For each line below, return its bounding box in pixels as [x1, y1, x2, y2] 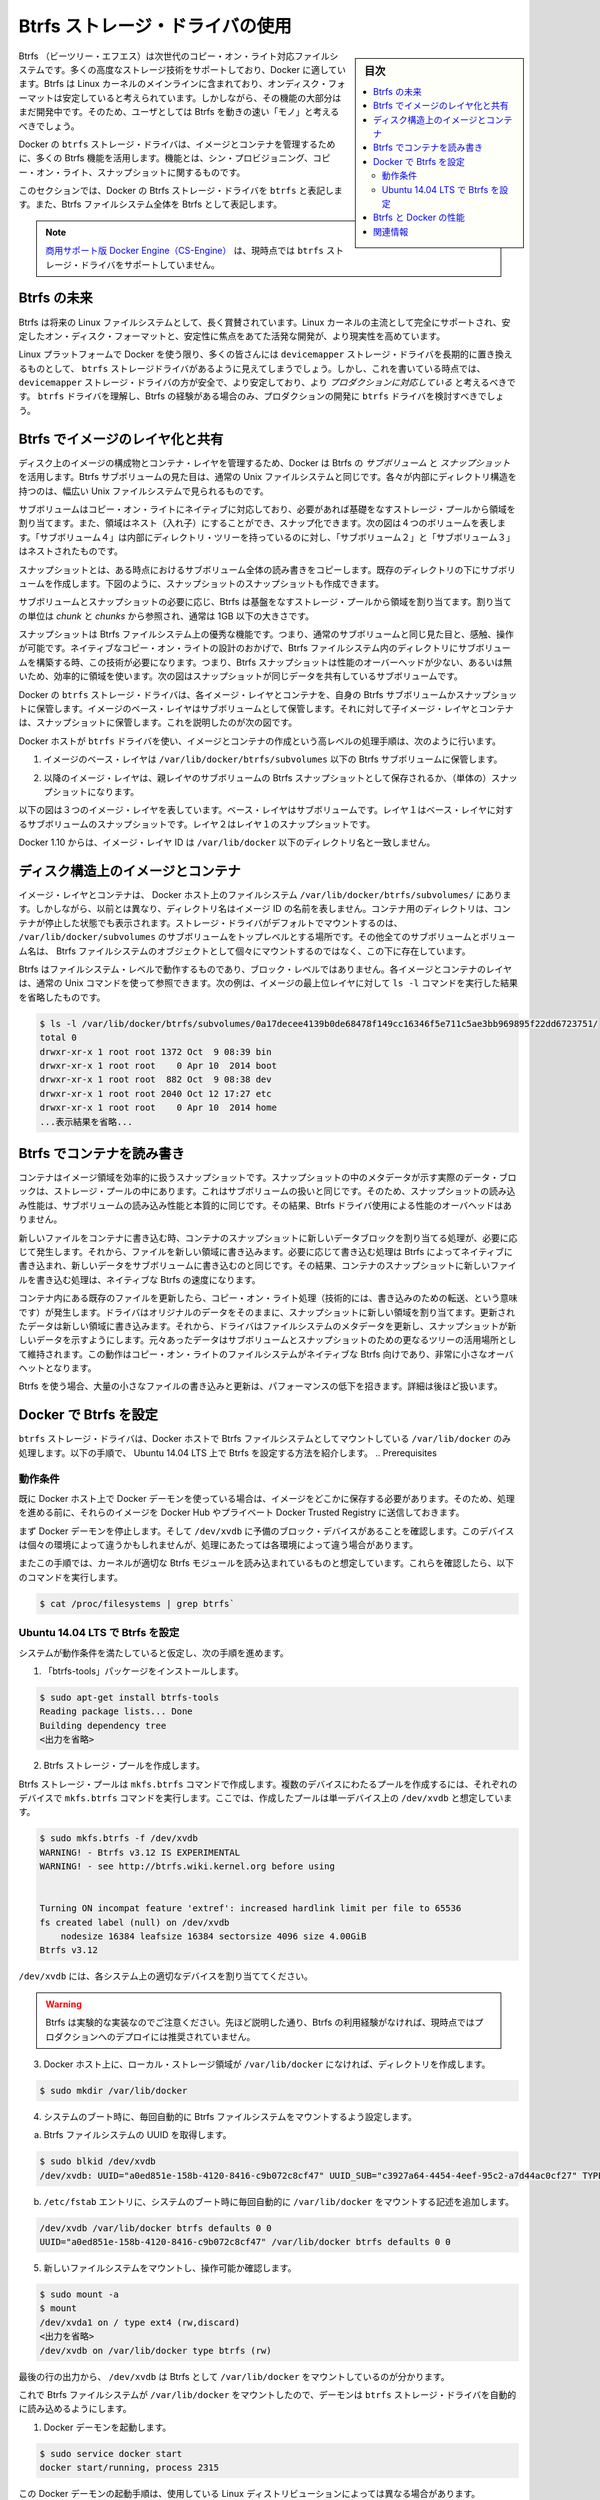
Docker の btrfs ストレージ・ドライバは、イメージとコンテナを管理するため [18, 138, 336, 150]
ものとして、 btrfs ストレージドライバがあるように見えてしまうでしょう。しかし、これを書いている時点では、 [26, 362, 486, 374]
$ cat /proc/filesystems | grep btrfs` [39, 1598, 235, 1609]
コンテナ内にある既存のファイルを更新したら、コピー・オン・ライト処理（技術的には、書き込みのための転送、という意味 [18, 1292, 518, 1304]
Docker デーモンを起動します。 [43, 2421, 172, 2433]
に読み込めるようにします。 [18, 2403, 132, 2415]
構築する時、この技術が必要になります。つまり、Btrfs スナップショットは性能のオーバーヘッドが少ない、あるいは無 [35, 656, 513, 668]
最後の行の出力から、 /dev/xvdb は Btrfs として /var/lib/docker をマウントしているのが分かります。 [18, 2370, 450, 2382]
